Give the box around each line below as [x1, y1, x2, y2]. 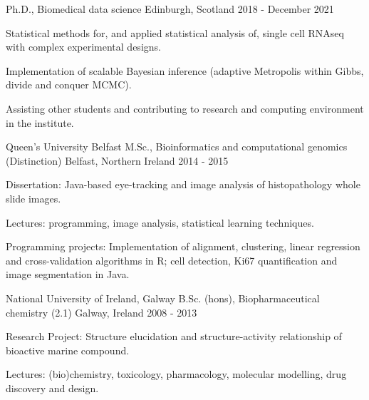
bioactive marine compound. [6, 342, 130, 357]
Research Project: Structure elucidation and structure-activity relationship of [6, 329, 342, 344]
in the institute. [6, 115, 74, 130]
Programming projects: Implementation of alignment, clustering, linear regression [6, 239, 360, 254]
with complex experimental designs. [6, 39, 161, 54]
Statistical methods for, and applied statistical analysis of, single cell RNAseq [6, 25, 344, 40]
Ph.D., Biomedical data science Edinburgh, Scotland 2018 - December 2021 [6, 1, 334, 16]
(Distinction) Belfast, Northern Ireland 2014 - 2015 [6, 153, 229, 168]
